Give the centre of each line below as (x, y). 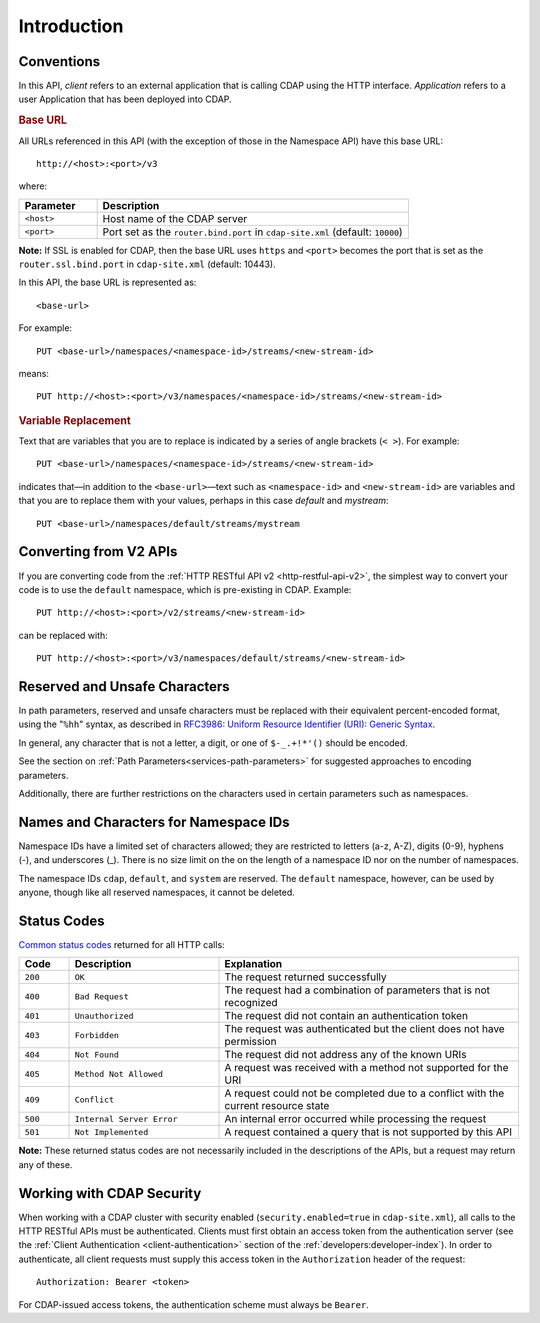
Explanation (253, 964)
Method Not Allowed (119, 1073)
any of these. (45, 1164)
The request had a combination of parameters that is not (357, 990)
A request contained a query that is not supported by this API (368, 1132)
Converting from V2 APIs (98, 551)
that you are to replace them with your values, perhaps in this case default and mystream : (203, 501)
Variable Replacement (75, 420)
